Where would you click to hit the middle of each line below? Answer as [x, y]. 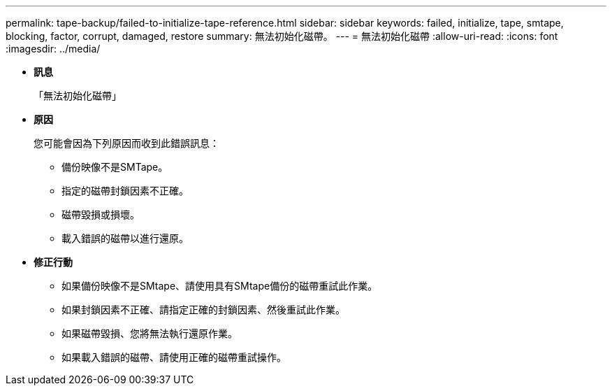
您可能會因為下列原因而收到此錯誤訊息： [126, 143]
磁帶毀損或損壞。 [101, 214]
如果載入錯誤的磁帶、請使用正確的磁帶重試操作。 [174, 357]
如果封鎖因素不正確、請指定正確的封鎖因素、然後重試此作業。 [203, 310]
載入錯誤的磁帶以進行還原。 [125, 238]
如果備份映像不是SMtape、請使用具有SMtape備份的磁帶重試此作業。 [220, 286]
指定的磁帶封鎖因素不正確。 [125, 191]
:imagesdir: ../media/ [53, 49]
